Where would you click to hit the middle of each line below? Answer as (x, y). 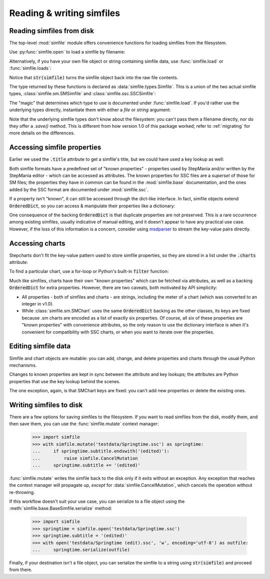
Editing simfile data (40, 346)
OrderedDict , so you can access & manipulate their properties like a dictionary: (92, 206)
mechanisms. (23, 365)
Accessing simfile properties (55, 148)
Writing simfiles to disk (46, 405)
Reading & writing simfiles (64, 13)
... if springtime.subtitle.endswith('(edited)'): (101, 451)
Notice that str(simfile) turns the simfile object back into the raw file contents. (94, 77)
